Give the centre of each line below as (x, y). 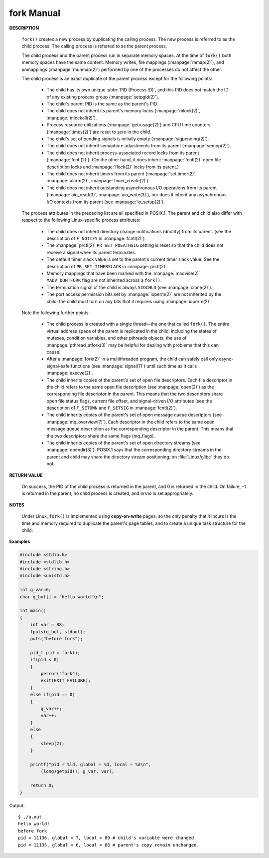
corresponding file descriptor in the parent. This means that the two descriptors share (135, 394)
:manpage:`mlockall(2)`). (72, 118)
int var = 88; (47, 625)
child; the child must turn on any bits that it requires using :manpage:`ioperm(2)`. (129, 301)
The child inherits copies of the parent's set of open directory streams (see (124, 443)
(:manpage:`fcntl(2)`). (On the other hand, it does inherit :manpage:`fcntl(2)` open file (134, 160)
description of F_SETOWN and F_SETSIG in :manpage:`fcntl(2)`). (112, 408)
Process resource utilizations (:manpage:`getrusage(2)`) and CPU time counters (129, 125)
